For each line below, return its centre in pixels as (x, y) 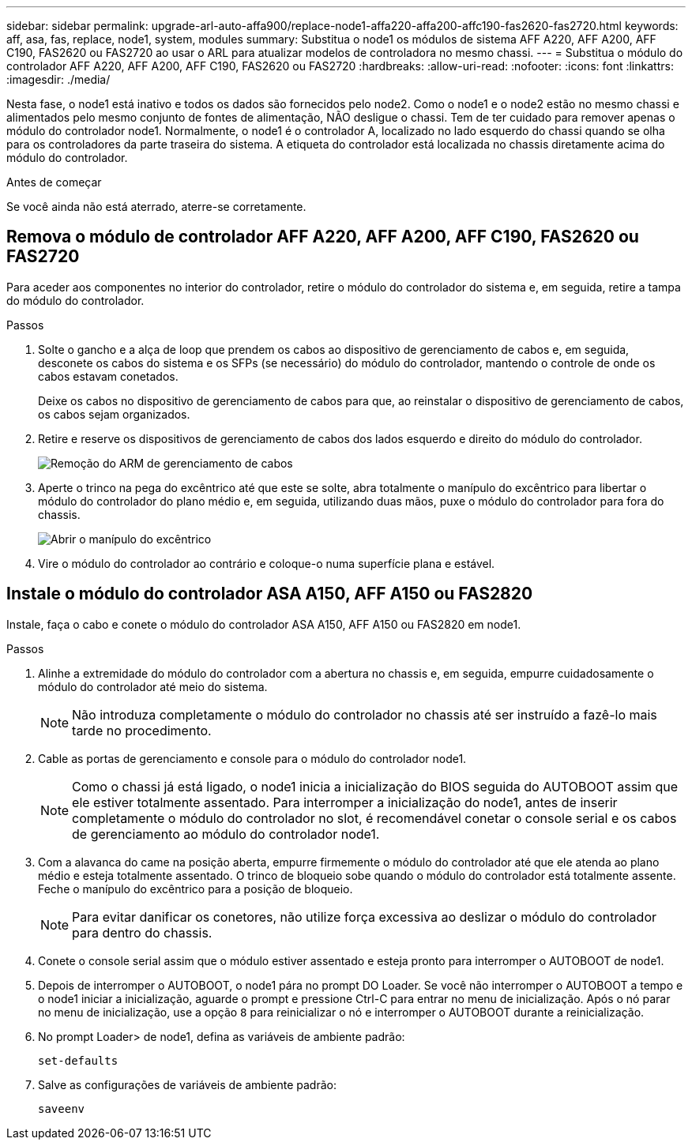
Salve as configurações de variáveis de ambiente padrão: (187, 1084)
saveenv (62, 1108)
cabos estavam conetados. (108, 376)
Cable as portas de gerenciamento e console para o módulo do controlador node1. (252, 758)
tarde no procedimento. (142, 730)
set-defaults (78, 1060)
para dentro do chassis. (142, 932)
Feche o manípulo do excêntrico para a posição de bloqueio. (196, 889)
